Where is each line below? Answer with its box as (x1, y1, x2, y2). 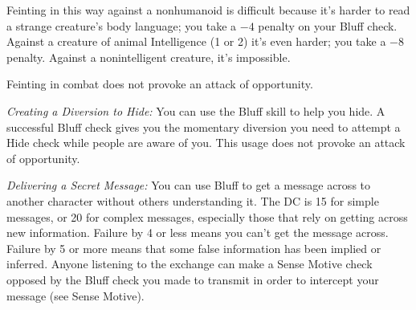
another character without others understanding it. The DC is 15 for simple (6, 192, 379, 209)
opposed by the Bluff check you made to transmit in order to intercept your (6, 271, 379, 288)
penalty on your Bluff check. (258, 17, 398, 34)
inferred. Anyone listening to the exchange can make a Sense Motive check (6, 255, 373, 272)
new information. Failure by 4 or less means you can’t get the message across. (6, 224, 389, 241)
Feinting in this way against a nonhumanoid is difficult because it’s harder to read (6, 2, 410, 18)
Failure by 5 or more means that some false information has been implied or (6, 239, 381, 256)
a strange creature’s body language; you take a (6, 17, 237, 34)
